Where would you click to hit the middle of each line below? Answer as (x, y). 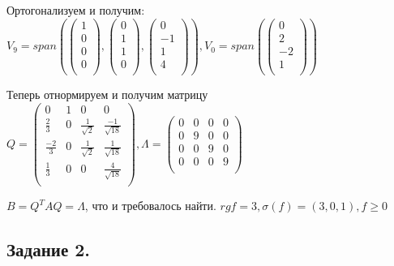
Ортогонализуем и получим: (76, 10)
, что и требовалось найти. (150, 206)
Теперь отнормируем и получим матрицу (107, 94)
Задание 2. (49, 249)
